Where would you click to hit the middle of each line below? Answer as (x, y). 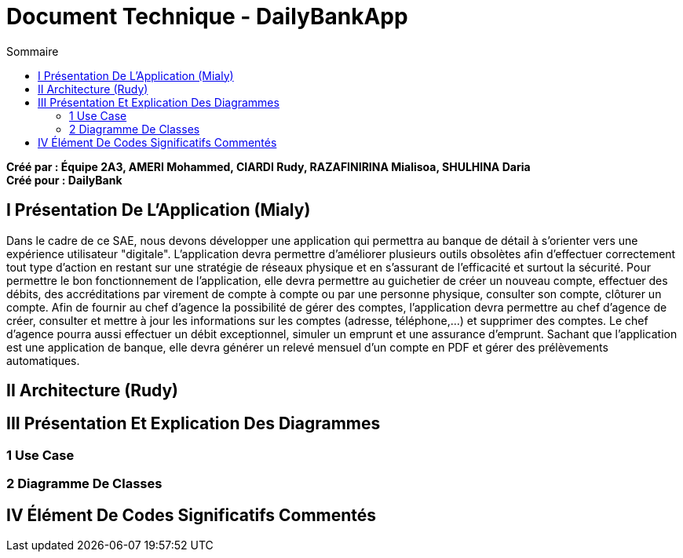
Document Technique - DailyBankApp (207, 16)
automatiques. (43, 360)
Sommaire (33, 51)
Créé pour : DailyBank (64, 180)
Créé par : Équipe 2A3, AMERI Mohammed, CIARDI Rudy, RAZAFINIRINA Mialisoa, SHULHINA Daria (268, 166)
